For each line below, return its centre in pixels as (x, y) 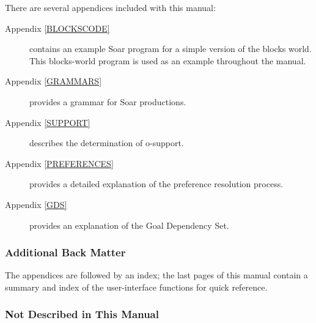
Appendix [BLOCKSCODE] (57, 28)
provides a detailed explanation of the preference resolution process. (156, 184)
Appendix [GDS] (36, 204)
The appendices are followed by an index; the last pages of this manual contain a (156, 275)
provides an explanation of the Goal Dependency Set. (129, 225)
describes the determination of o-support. (107, 143)
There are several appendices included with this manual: (110, 7)
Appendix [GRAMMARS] (53, 81)
